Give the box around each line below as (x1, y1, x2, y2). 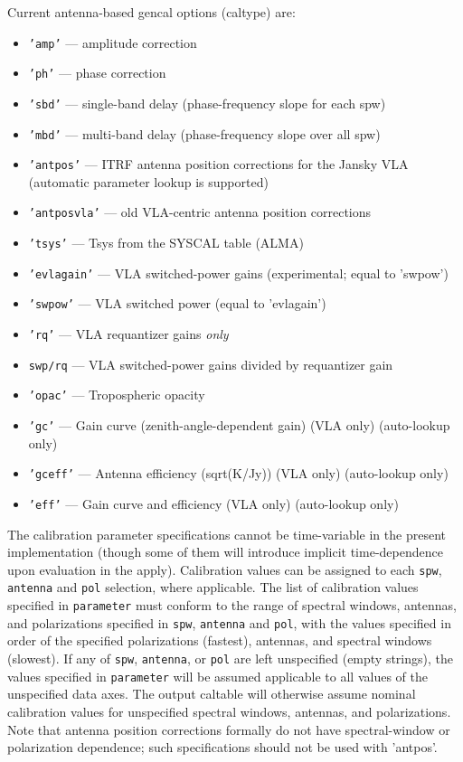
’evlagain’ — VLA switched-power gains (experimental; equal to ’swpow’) (28, 263, 449, 282)
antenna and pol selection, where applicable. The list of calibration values (7, 578, 419, 597)
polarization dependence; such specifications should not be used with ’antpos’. (7, 738, 438, 757)
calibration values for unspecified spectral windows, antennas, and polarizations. (7, 701, 451, 720)
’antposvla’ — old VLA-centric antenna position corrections (28, 202, 372, 221)
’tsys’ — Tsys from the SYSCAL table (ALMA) (28, 233, 304, 252)
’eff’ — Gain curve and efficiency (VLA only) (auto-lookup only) (28, 494, 399, 513)
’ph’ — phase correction (28, 63, 166, 82)
